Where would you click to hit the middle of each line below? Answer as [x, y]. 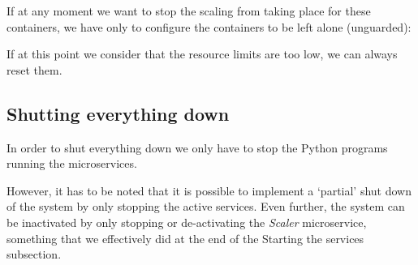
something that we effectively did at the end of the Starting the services [185, 238]
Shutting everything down [118, 113]
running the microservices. [72, 163]
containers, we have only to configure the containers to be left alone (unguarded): [209, 26]
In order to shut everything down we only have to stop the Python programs [197, 147]
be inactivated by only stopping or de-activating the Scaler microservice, [187, 222]
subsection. [34, 254]
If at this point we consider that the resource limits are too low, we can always [202, 54]
